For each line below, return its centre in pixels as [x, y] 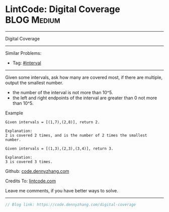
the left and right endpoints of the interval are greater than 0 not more [85, 98]
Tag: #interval [27, 63]
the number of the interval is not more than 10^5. [63, 92]
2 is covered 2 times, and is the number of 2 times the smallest [76, 135]
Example [14, 113]
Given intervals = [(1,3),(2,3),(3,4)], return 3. [59, 149]
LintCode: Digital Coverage [63, 9]
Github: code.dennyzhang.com [37, 171]
